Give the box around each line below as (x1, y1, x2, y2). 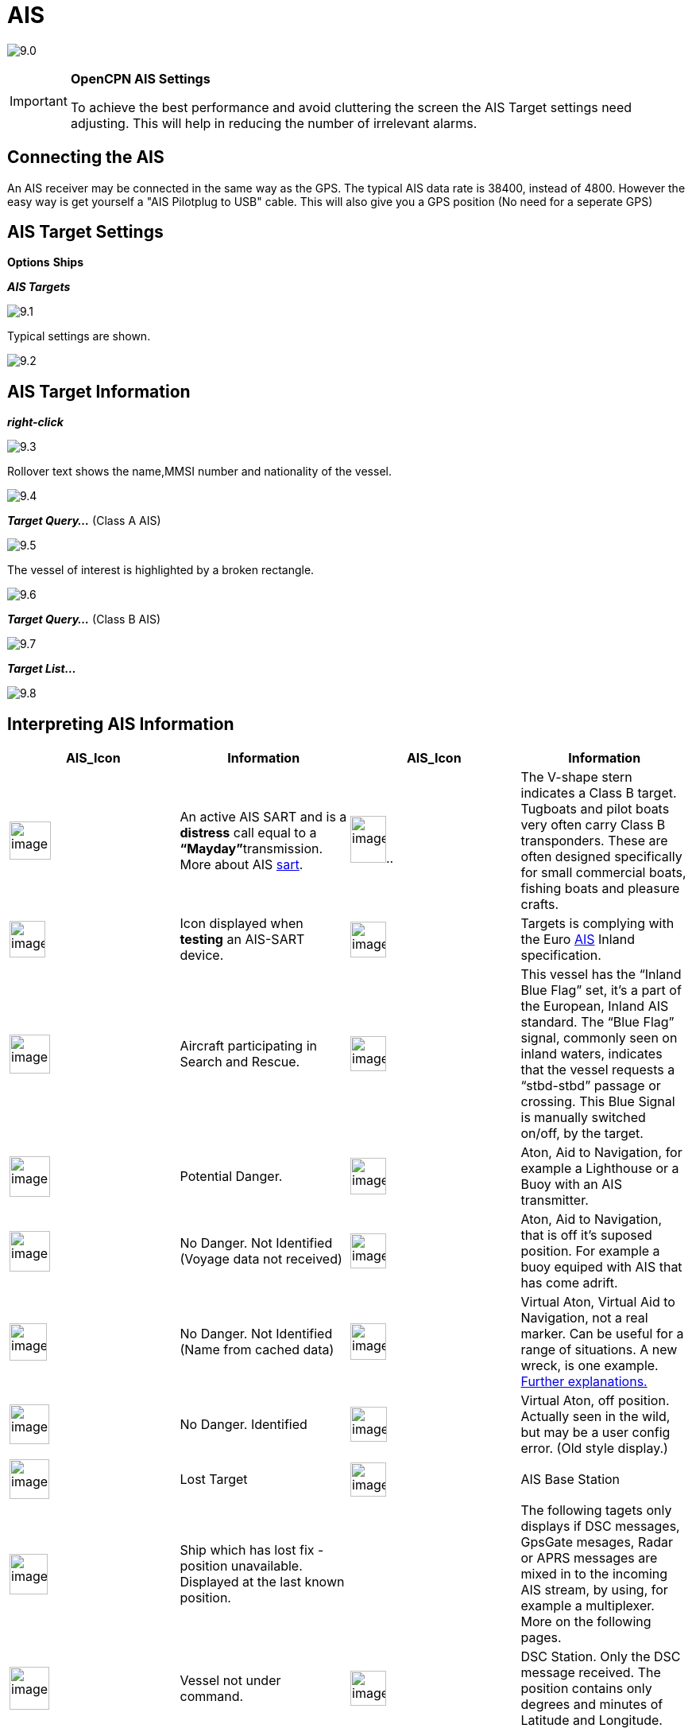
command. (180, 1688, 244, 1705)
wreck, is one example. (520, 1357, 659, 1374)
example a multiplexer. (520, 1598, 655, 1614)
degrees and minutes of (520, 1696, 663, 1713)
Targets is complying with (520, 915, 675, 932)
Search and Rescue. (180, 1054, 300, 1070)
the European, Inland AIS (520, 998, 669, 1015)
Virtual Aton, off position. (520, 1392, 670, 1409)
